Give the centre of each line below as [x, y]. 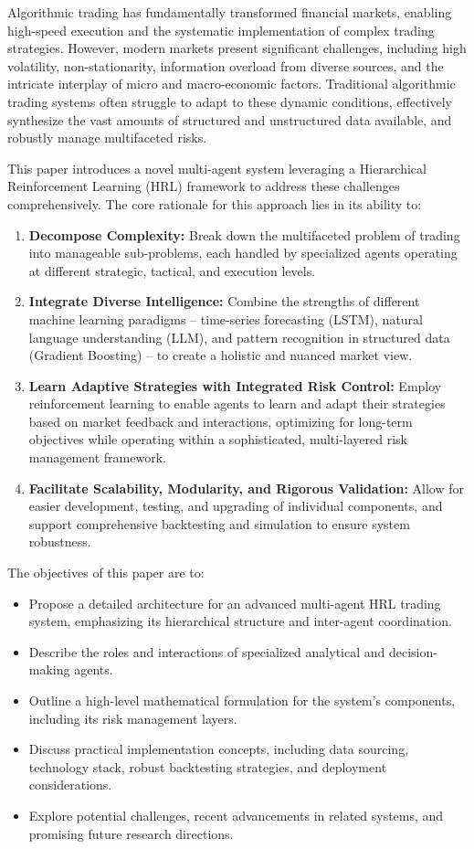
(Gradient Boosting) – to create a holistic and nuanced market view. [221, 355]
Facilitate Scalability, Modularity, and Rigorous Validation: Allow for [246, 488]
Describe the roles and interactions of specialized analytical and [207, 651]
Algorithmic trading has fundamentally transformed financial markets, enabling [230, 12]
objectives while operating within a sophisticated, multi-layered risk [218, 439]
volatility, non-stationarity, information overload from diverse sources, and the [226, 65]
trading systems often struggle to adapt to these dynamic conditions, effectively [230, 101]
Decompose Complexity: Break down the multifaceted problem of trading [244, 234]
